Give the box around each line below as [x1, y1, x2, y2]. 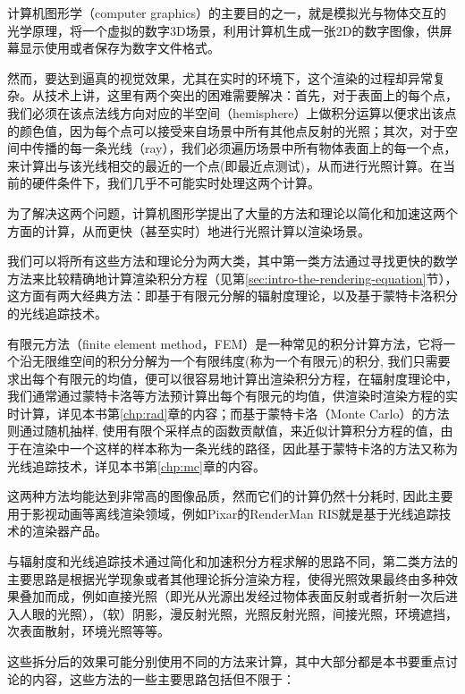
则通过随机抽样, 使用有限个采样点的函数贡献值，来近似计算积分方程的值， [7, 421, 441, 440]
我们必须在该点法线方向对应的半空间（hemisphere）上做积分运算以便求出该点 [7, 103, 457, 122]
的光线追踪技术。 [7, 303, 107, 322]
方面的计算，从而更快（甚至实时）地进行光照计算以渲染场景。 [7, 221, 370, 240]
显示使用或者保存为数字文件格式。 [19, 38, 220, 57]
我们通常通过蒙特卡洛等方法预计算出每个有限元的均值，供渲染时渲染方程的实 [7, 386, 458, 405]
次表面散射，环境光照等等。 [7, 622, 170, 640]
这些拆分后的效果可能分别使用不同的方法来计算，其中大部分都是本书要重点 [7, 652, 445, 670]
